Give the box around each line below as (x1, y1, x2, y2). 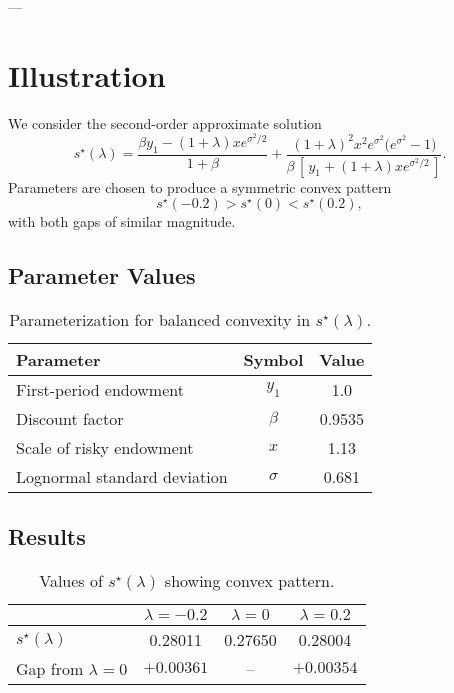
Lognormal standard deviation (16, 465, 228, 488)
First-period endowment (16, 378, 184, 401)
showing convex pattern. (164, 569, 335, 593)
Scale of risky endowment (16, 436, 194, 459)
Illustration (8, 54, 166, 95)
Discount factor (16, 407, 124, 430)
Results (8, 521, 86, 552)
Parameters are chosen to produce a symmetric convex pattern (8, 176, 392, 197)
